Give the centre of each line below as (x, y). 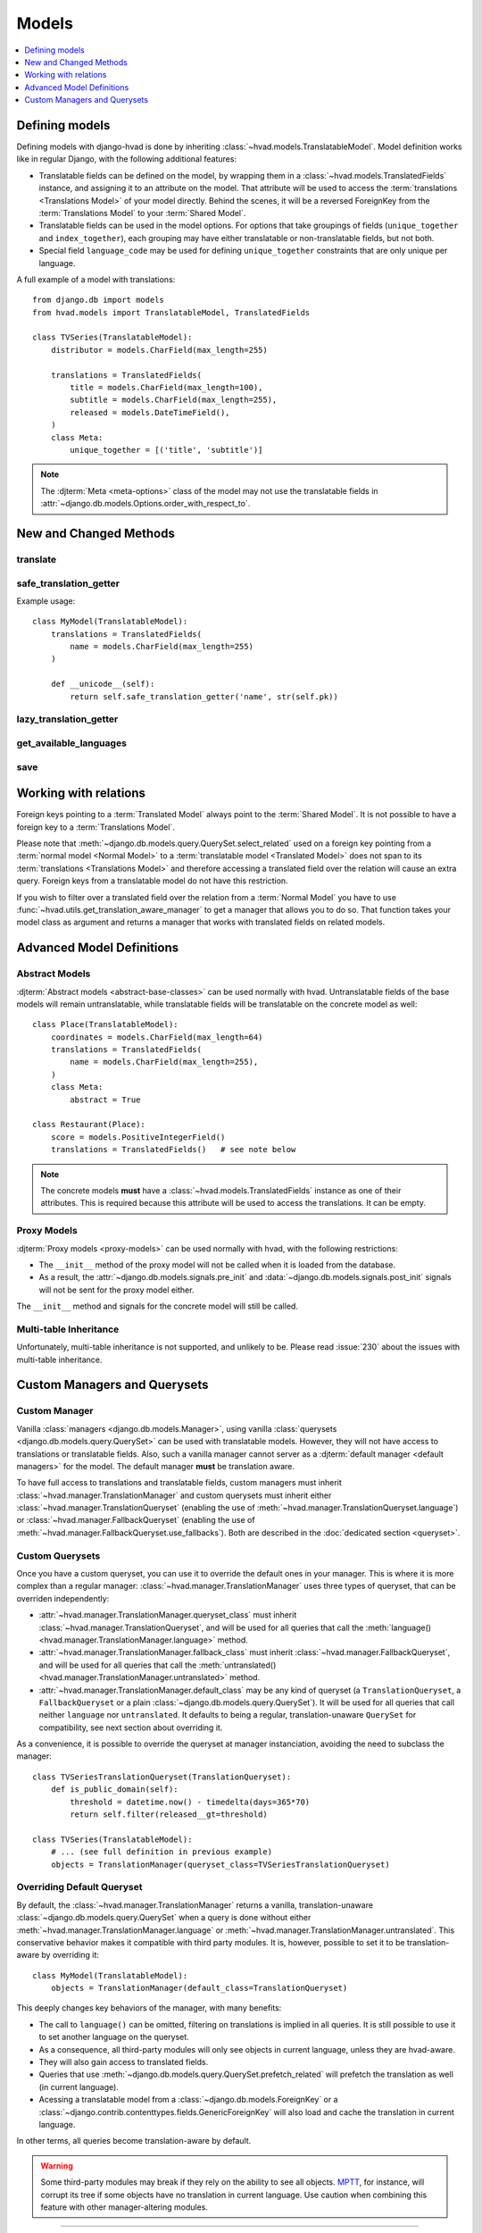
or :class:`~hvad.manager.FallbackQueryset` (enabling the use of (136, 1520)
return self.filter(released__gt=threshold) (169, 1815)
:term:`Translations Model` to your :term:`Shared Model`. (142, 213)
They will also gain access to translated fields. (124, 2062)
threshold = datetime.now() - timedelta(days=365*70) (190, 1802)
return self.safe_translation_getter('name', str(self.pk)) (204, 696)
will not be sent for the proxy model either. (116, 1290)
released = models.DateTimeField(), (150, 412)
